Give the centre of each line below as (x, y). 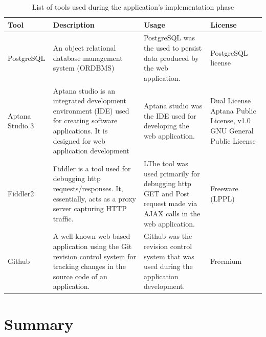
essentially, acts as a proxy (94, 198)
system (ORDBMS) (84, 68)
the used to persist (173, 48)
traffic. (63, 218)
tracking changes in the (89, 266)
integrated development (90, 100)
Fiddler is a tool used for (92, 168)
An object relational (84, 48)
